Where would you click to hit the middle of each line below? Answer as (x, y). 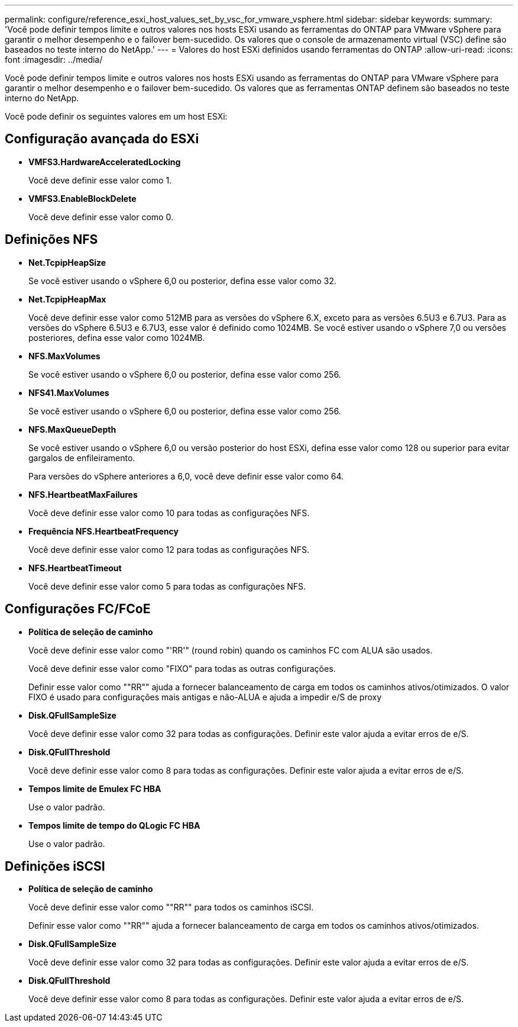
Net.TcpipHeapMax (67, 299)
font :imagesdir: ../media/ (54, 59)
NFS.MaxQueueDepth (72, 429)
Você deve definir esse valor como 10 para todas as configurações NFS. (169, 513)
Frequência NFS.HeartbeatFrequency (103, 531)
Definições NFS (51, 240)
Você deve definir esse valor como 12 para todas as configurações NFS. (169, 549)
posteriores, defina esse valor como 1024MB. (117, 337)
